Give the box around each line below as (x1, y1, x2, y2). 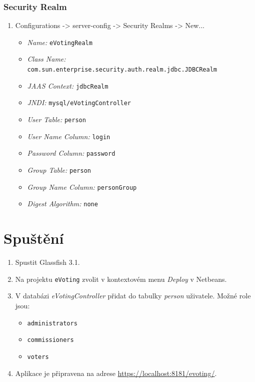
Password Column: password (27, 148, 115, 158)
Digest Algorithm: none (27, 198, 98, 209)
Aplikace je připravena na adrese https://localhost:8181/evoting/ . (15, 367, 217, 378)
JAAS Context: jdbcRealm (27, 80, 108, 91)
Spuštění (3, 228, 64, 248)
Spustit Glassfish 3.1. (15, 257, 80, 267)
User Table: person (27, 114, 86, 125)
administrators (27, 319, 77, 327)
